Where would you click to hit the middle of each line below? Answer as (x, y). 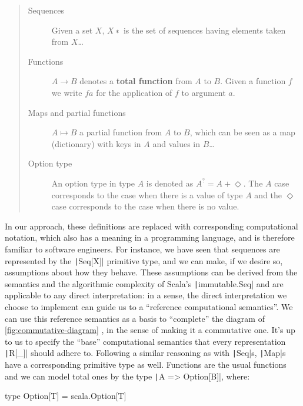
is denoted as (170, 183)
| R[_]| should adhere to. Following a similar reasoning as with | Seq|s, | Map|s (145, 353)
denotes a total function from (136, 81)
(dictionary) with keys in (96, 143)
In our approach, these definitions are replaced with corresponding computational (151, 226)
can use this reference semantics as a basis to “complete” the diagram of (135, 318)
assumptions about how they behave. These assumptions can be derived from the (151, 272)
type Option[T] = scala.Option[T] (66, 396)
